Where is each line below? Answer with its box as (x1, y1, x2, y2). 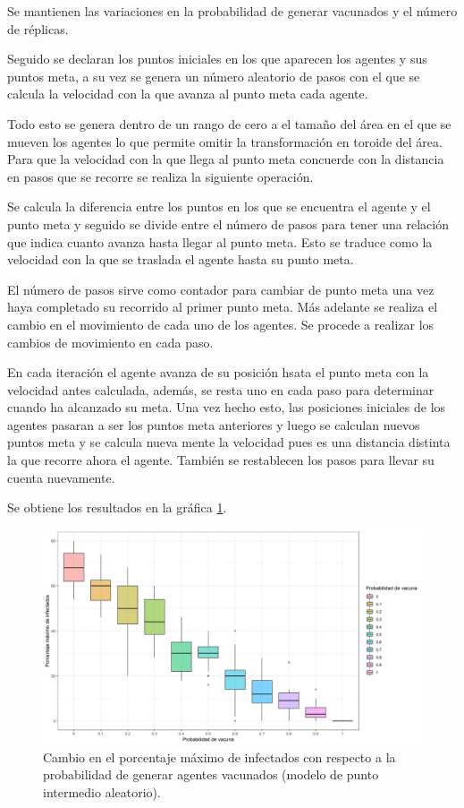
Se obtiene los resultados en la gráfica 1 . (7, 498, 227, 517)
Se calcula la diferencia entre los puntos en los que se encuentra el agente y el (7, 197, 431, 216)
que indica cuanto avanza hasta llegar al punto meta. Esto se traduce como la (7, 232, 433, 251)
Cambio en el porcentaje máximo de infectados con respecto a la (43, 747, 396, 766)
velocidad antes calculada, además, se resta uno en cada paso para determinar (7, 380, 434, 399)
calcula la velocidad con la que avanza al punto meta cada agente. (7, 84, 368, 103)
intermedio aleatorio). (43, 782, 161, 801)
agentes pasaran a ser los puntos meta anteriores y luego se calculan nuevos (7, 415, 420, 434)
